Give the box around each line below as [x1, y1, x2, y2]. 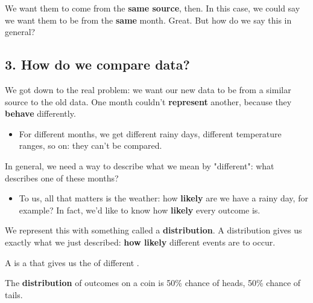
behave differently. [5, 107, 76, 120]
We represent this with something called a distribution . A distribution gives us [5, 224, 302, 236]
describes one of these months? [5, 171, 119, 184]
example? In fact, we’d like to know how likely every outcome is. [19, 203, 261, 216]
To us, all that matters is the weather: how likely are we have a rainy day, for [19, 192, 308, 204]
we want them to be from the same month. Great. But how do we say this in [5, 13, 292, 26]
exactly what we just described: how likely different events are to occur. [5, 235, 276, 248]
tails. [5, 288, 23, 301]
